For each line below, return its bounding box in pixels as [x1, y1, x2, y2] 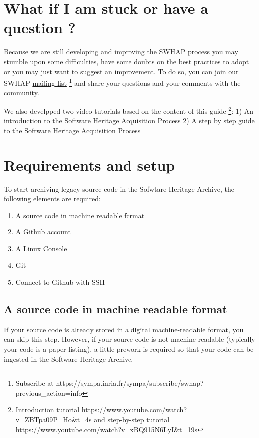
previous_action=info [15, 387, 82, 398]
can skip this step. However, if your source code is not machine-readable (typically [4, 334, 255, 344]
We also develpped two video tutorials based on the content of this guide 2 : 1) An [4, 104, 254, 116]
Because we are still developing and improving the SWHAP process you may [4, 46, 238, 57]
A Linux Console [15, 243, 67, 253]
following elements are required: [4, 193, 101, 204]
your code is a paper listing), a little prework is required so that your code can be [4, 344, 254, 354]
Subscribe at [15, 378, 54, 388]
